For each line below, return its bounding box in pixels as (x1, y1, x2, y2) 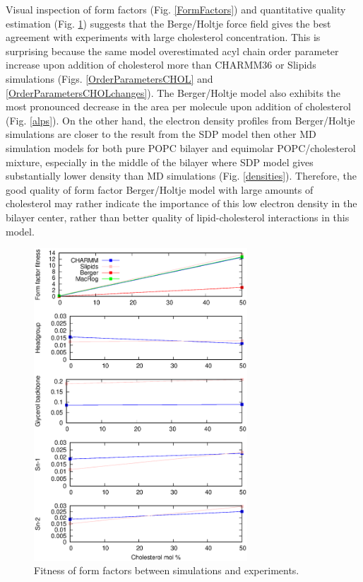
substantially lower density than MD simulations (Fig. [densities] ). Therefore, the (6, 168, 357, 183)
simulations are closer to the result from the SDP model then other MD (6, 127, 316, 141)
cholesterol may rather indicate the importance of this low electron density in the (6, 196, 357, 211)
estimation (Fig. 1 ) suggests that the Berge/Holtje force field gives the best (6, 16, 331, 30)
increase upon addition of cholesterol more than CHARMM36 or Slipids (6, 57, 316, 72)
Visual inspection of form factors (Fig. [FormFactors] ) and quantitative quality (6, 2, 346, 16)
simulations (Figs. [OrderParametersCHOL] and (6, 71, 213, 86)
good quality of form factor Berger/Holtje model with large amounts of (6, 182, 314, 197)
